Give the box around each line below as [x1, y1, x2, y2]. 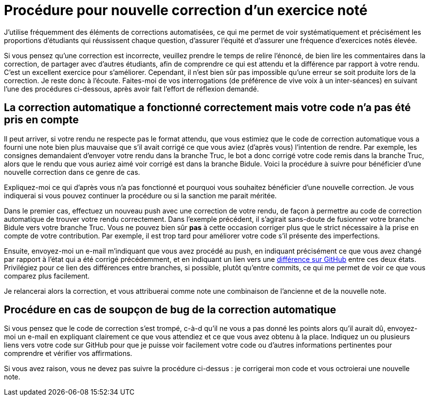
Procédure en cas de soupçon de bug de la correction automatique [4, 304, 336, 316]
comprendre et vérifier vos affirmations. [4, 349, 132, 358]
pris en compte [4, 114, 79, 126]
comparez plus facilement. [4, 271, 90, 280]
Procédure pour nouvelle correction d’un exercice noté [4, 2, 368, 19]
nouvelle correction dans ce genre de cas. [4, 167, 140, 176]
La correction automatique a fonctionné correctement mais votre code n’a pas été [4, 101, 411, 114]
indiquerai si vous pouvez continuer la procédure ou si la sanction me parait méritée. [4, 191, 277, 200]
